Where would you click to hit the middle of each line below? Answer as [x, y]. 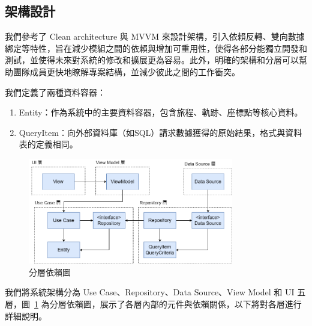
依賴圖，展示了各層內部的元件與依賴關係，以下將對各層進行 [184, 304]
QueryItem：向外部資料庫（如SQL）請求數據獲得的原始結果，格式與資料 [160, 132]
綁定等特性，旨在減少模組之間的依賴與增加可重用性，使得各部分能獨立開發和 [156, 48]
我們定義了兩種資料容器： [55, 92]
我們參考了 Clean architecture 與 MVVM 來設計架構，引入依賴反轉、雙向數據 [155, 36]
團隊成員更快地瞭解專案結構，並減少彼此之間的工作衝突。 [126, 71]
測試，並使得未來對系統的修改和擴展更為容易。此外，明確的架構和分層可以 [152, 60]
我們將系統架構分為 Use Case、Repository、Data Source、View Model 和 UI [150, 292]
